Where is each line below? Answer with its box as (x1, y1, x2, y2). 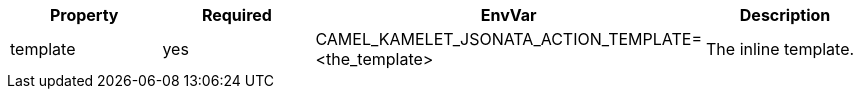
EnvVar (480, 5, 537, 25)
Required (201, 5, 272, 25)
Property (49, 5, 119, 25)
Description (739, 5, 831, 25)
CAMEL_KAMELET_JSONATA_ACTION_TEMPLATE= (315, 29, 703, 49)
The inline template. (706, 39, 855, 59)
